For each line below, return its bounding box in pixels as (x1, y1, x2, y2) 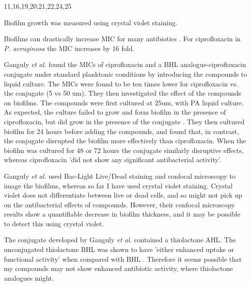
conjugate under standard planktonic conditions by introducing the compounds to (4, 68, 247, 79)
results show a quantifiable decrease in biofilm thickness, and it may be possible (4, 209, 240, 219)
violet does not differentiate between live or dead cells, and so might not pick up (4, 190, 242, 200)
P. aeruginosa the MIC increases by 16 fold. (4, 43, 135, 53)
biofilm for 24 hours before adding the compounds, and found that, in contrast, (4, 126, 239, 136)
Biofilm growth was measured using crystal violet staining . (4, 17, 178, 27)
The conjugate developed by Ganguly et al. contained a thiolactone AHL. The (4, 235, 236, 245)
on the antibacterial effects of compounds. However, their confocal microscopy (4, 199, 235, 209)
